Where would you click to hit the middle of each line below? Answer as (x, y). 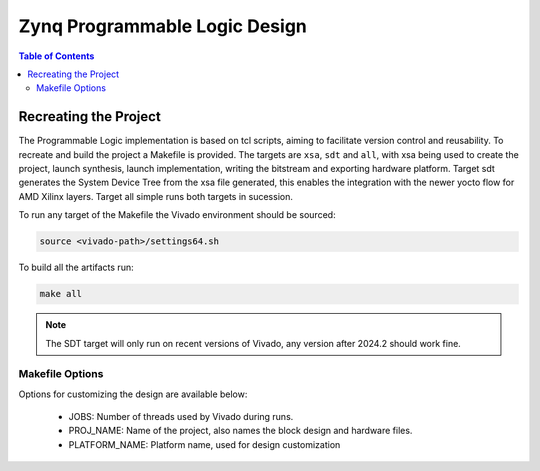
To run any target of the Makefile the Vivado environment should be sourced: (177, 215)
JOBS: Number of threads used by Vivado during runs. (181, 417)
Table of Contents (56, 56)
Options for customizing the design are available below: (133, 394)
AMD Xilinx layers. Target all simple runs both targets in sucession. (156, 196)
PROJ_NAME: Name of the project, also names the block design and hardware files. (240, 431)
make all (61, 294)
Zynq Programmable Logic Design (162, 26)
